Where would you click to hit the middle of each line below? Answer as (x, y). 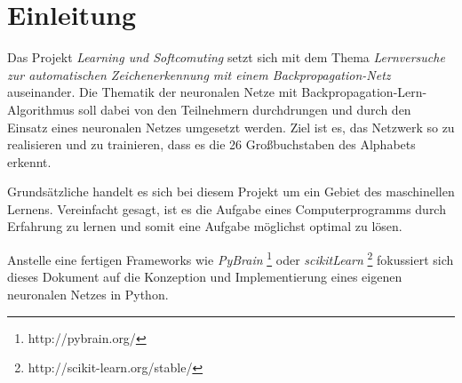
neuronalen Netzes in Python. (88, 294)
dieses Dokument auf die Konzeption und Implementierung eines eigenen (205, 277)
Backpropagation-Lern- (364, 92)
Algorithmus (41, 109)
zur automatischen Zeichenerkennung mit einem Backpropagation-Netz (199, 74)
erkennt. (29, 161)
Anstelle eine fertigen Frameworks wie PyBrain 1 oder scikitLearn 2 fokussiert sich (231, 258)
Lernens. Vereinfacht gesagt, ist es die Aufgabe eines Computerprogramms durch (227, 208)
